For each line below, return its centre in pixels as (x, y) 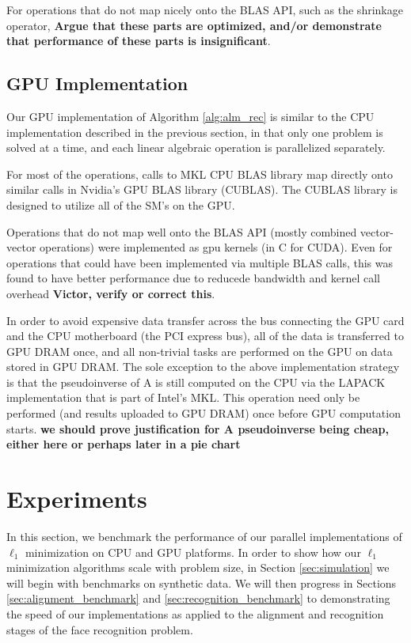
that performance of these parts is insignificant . (139, 41)
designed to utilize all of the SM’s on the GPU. (121, 204)
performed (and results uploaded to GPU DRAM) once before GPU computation (204, 413)
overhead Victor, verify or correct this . (111, 293)
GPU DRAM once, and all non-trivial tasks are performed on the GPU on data (200, 351)
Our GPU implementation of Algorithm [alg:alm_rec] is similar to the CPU (190, 116)
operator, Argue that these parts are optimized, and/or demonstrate (194, 25)
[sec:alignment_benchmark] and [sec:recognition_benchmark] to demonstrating (198, 598)
